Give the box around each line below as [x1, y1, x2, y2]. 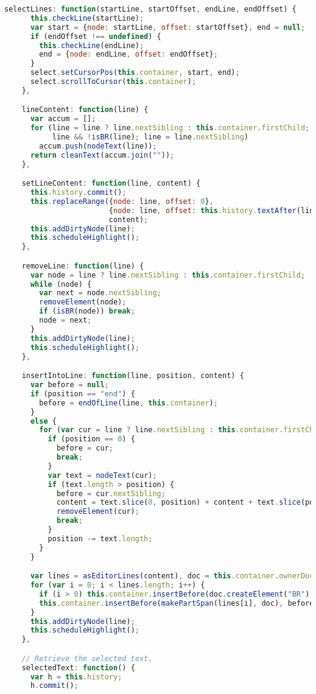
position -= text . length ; [47, 534, 153, 543]
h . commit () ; [30, 681, 79, 690]
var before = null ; [30, 380, 109, 389]
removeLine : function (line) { [21, 261, 144, 270]
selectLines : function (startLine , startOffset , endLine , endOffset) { [4, 5, 297, 13]
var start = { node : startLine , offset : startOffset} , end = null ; [30, 23, 306, 32]
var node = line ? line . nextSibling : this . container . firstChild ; [30, 270, 306, 279]
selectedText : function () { [21, 663, 135, 672]
